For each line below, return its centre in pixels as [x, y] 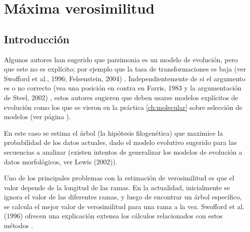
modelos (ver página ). [38, 116]
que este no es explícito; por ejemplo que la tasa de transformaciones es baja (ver [125, 69]
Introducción [37, 39]
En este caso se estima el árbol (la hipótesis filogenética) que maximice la [114, 133]
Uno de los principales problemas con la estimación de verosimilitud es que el [119, 178]
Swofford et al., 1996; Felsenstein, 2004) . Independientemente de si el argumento [125, 78]
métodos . [19, 225]
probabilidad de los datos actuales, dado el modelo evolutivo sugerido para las [120, 142]
